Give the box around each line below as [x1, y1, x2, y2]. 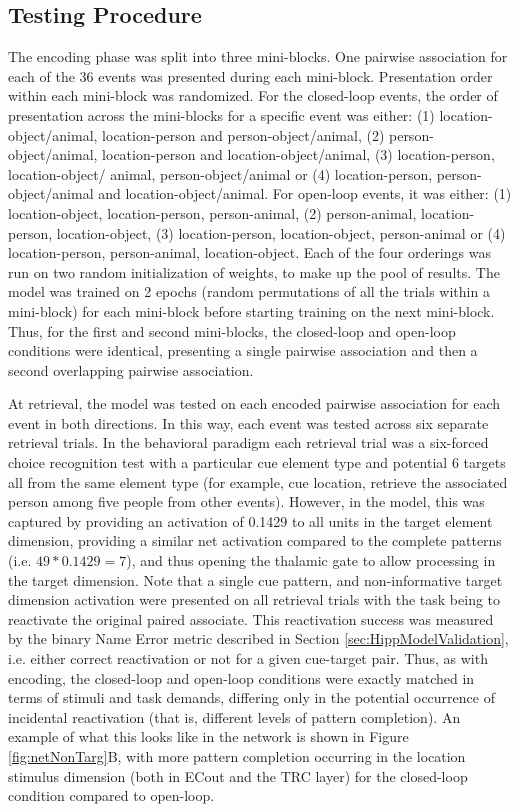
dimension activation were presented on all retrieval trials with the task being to [8, 589, 501, 610]
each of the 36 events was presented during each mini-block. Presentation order [8, 65, 493, 86]
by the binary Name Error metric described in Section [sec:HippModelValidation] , [8, 628, 509, 649]
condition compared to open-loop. [8, 785, 215, 806]
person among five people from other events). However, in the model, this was [8, 491, 485, 512]
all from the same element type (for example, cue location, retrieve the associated [8, 471, 508, 492]
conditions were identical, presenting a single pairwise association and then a [8, 340, 478, 361]
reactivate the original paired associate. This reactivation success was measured [8, 608, 494, 629]
